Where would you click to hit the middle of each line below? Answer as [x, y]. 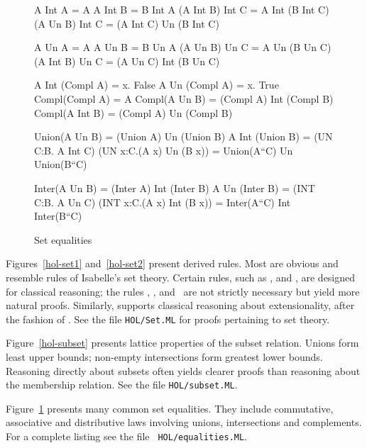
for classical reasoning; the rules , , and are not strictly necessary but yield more [183, 291]
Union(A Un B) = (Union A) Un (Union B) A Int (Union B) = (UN [183, 136]
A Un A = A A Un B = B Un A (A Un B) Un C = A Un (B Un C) [183, 47]
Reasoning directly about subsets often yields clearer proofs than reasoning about [183, 370]
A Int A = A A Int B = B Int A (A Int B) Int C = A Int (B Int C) [182, 9]
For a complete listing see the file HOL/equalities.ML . [127, 436]
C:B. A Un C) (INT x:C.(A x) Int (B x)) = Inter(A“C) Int [163, 202]
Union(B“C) [61, 164]
